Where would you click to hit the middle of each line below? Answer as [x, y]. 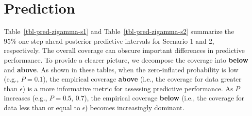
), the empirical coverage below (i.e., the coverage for [164, 98]
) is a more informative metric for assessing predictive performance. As [128, 88]
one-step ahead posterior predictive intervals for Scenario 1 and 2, [116, 41]
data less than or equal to [42, 107]
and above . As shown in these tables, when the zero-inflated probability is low [121, 69]
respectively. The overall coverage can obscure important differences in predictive [124, 50]
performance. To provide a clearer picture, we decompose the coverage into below [126, 59]
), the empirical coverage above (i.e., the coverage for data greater [142, 79]
